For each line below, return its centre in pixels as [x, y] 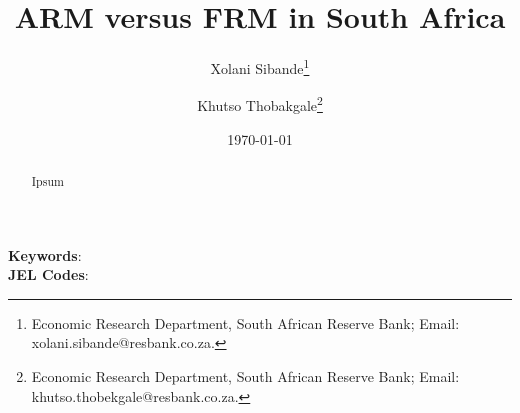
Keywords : [45, 254]
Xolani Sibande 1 [260, 66]
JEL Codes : [48, 274]
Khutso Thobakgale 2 [260, 104]
